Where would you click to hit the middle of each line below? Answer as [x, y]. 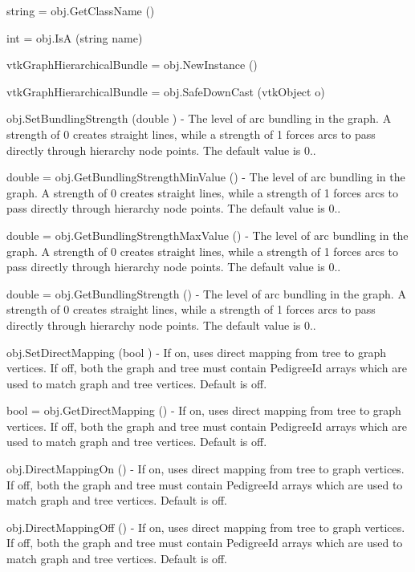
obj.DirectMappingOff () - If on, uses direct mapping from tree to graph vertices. [206, 527]
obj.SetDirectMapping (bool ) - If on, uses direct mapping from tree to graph [197, 352]
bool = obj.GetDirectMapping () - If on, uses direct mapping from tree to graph [204, 410]
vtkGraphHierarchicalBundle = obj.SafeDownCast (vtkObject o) [166, 91]
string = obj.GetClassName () [81, 10]
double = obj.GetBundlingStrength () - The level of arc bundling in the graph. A [206, 293]
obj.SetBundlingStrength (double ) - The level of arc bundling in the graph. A [199, 118]
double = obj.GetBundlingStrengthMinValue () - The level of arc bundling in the [206, 177]
